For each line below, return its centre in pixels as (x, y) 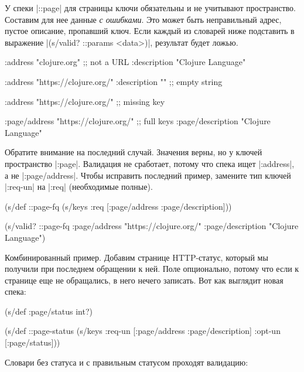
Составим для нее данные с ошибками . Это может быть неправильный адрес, (143, 19)
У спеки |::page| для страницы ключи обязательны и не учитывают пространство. (150, 8)
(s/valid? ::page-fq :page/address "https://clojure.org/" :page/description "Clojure (152, 226)
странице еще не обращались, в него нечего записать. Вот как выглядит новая (144, 280)
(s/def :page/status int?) (49, 311)
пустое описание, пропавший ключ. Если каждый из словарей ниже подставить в (150, 31)
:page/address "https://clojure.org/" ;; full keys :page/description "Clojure (138, 121)
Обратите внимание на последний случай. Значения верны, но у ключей (134, 152)
